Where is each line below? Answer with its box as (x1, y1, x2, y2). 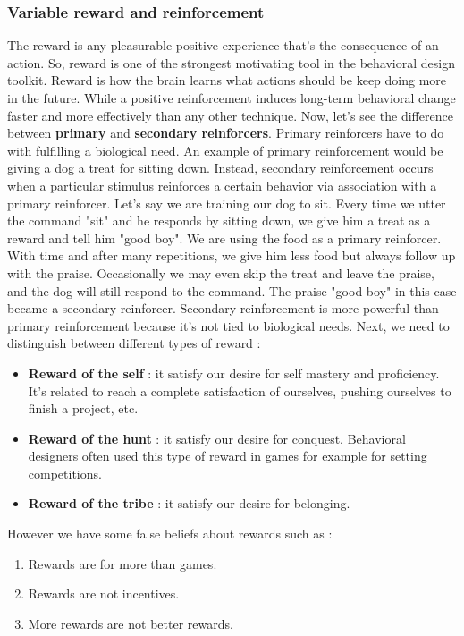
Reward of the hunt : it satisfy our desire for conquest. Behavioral (28, 428, 406, 447)
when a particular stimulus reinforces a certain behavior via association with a (7, 175, 437, 194)
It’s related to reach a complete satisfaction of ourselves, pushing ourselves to (28, 381, 451, 400)
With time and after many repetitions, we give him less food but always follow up (7, 246, 456, 265)
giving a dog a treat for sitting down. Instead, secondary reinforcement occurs (7, 158, 434, 177)
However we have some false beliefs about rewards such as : (7, 524, 333, 543)
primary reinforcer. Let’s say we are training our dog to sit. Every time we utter (7, 193, 446, 212)
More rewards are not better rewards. (28, 614, 233, 632)
